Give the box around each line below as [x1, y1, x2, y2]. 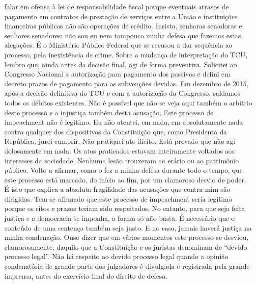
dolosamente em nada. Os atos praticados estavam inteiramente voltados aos [4, 145, 235, 155]
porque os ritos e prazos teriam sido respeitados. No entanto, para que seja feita [4, 203, 245, 213]
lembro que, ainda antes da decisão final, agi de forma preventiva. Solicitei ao [4, 59, 237, 69]
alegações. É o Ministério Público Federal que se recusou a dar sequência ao [4, 40, 232, 50]
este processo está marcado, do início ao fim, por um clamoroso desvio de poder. [4, 174, 246, 184]
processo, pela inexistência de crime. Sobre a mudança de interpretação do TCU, [4, 49, 248, 59]
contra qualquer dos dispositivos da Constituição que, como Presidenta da [4, 126, 227, 136]
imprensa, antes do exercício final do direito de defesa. [4, 270, 168, 281]
